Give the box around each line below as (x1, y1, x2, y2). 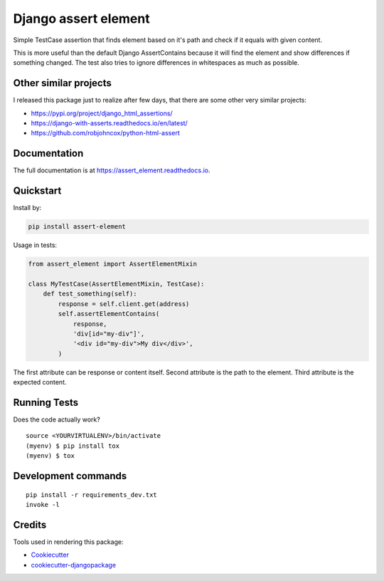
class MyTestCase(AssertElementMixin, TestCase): (28, 280, 205, 288)
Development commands (13, 470, 127, 482)
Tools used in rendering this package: (13, 538, 124, 546)
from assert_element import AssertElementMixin (28, 260, 197, 268)
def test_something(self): (43, 290, 138, 298)
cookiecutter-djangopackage (31, 560, 117, 569)
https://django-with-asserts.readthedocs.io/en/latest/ (31, 119, 188, 127)
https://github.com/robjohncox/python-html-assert (31, 129, 181, 137)
